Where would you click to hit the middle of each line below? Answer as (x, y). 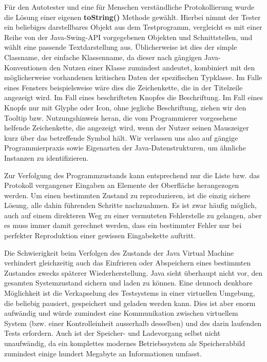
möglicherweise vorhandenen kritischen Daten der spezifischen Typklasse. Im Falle (133, 77)
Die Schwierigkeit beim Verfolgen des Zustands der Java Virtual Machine (119, 252)
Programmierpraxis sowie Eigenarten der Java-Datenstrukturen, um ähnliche (125, 148)
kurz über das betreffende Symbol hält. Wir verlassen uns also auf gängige (121, 137)
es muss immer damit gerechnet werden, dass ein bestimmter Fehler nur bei (123, 225)
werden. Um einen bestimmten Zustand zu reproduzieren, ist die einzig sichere (127, 195)
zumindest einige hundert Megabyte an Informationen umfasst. (103, 353)
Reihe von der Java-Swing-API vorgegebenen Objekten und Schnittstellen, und (128, 37)
